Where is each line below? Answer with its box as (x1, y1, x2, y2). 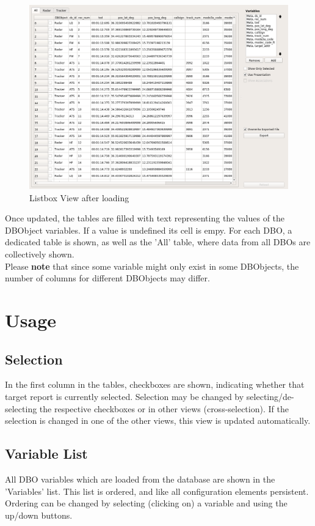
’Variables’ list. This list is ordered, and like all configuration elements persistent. (5, 484, 309, 497)
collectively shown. (5, 247, 74, 260)
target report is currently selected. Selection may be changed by (5, 390, 244, 402)
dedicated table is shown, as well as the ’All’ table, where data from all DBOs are (5, 235, 311, 248)
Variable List (5, 444, 88, 463)
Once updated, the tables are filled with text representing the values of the (5, 212, 285, 224)
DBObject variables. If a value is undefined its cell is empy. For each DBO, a (5, 223, 292, 236)
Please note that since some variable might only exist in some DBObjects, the (5, 259, 299, 272)
